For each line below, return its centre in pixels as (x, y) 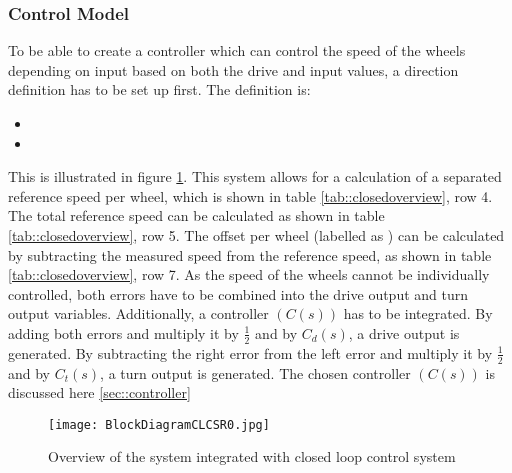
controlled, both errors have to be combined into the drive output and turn (238, 293)
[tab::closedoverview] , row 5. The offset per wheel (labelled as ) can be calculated (256, 234)
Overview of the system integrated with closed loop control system (252, 456)
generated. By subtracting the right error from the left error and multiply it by (250, 352)
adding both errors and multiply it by (123, 332)
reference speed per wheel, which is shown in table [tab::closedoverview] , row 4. (250, 195)
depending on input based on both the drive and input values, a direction (233, 69)
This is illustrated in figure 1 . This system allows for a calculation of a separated (255, 176)
